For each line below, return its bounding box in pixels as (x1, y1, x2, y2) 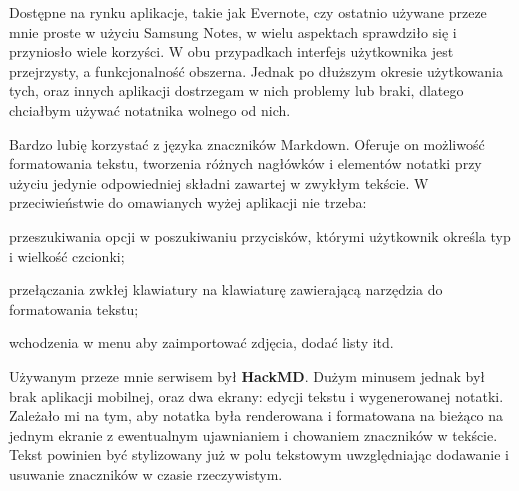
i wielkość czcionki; (9, 245, 125, 266)
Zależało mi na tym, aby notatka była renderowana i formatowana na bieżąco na (9, 405, 504, 426)
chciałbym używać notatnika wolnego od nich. (9, 99, 291, 120)
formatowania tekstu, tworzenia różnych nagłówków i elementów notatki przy (9, 153, 482, 174)
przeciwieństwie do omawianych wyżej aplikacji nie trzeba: (9, 192, 367, 213)
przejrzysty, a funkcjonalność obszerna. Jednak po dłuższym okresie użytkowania (9, 60, 503, 81)
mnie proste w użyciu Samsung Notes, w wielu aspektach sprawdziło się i (9, 21, 457, 42)
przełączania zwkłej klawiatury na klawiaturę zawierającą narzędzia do (9, 279, 443, 300)
